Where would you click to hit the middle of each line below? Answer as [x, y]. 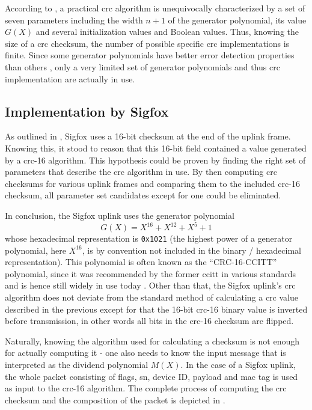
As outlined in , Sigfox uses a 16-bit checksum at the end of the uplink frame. [148, 136]
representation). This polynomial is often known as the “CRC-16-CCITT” [141, 262]
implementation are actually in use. [70, 78]
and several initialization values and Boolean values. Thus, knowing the [167, 32]
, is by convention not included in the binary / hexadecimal [191, 250]
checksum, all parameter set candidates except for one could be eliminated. [143, 195]
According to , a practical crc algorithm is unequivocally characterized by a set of [155, 8]
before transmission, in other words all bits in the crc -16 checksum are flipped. [149, 321]
